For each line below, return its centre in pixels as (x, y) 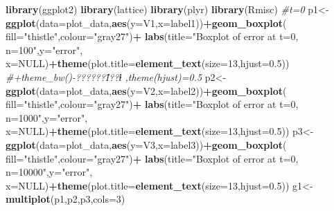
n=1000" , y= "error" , (47, 117)
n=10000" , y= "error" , (49, 172)
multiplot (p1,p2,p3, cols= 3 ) (65, 199)
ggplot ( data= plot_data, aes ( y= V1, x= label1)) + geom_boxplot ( (146, 22)
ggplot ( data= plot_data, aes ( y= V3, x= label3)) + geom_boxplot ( (146, 144)
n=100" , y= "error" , (44, 49)
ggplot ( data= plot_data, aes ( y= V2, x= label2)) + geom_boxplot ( (146, 90)
